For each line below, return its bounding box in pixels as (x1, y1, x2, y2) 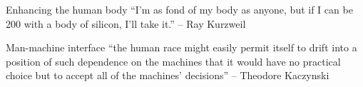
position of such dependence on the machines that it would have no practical (6, 53, 341, 68)
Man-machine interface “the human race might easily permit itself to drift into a (6, 40, 357, 55)
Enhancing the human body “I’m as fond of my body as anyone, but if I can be (6, 2, 353, 16)
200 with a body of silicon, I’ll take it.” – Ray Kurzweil (6, 16, 246, 31)
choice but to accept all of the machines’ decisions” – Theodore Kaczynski (6, 68, 329, 83)
